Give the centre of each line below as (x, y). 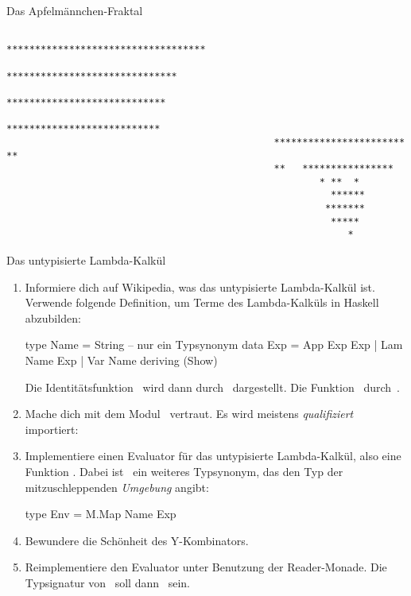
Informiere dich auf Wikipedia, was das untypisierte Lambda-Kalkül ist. (200, 286)
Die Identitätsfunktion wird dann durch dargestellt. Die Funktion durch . (212, 387)
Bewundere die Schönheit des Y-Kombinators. (137, 540)
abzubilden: (53, 317)
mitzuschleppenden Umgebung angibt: (117, 487)
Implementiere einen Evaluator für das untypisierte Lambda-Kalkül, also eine (213, 456)
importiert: (52, 429)
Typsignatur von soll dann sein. (107, 582)
